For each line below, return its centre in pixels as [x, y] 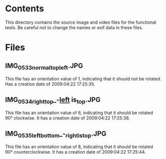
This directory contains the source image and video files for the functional [81, 22]
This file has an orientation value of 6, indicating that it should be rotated [79, 113]
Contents [25, 9]
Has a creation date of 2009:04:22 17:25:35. [50, 84]
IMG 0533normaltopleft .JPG [44, 66]
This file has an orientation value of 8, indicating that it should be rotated [79, 147]
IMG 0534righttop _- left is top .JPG [53, 100]
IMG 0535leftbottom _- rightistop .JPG [56, 134]
